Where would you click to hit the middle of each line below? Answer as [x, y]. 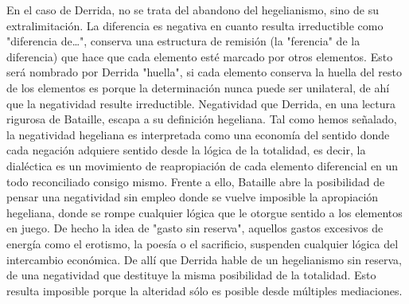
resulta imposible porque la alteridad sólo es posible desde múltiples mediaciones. [204, 290]
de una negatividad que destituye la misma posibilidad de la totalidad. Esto [191, 275]
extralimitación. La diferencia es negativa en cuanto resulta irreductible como [195, 25]
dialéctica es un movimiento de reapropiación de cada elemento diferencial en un [203, 165]
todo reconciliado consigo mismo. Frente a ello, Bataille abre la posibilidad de [196, 181]
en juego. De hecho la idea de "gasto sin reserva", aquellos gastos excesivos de [195, 228]
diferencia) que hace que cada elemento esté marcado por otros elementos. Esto [200, 56]
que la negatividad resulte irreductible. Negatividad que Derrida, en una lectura [201, 103]
